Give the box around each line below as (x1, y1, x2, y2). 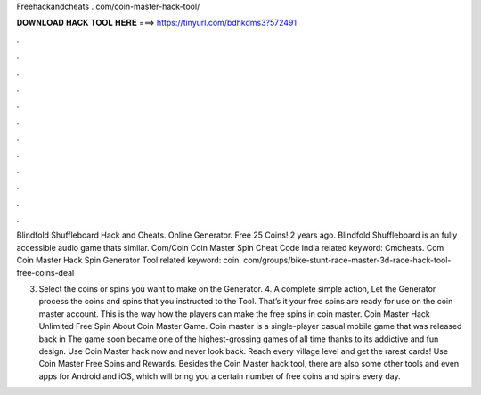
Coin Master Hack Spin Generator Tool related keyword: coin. (16, 254, 242, 266)
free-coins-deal (16, 267, 75, 278)
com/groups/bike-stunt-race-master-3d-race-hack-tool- (243, 254, 452, 266)
